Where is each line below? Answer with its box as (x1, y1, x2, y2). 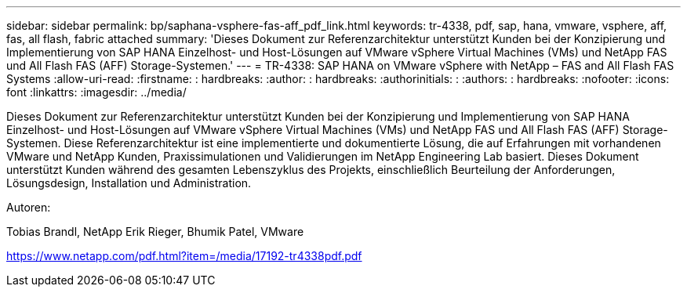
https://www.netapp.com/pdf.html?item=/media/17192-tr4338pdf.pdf (6, 249, 362, 262)
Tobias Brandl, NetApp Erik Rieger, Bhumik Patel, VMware (6, 225, 304, 238)
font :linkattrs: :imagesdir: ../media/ (6, 85, 187, 99)
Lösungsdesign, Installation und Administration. (6, 176, 252, 190)
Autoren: (6, 201, 51, 214)
